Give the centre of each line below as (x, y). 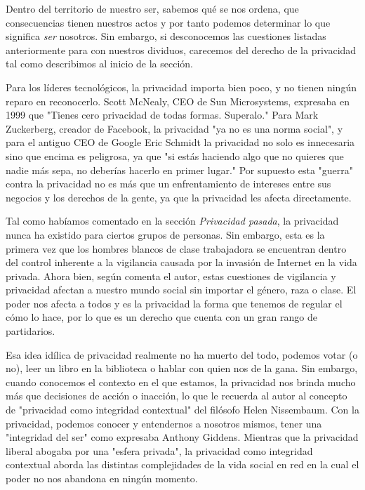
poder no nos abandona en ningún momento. (102, 478)
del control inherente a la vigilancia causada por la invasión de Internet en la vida (181, 262)
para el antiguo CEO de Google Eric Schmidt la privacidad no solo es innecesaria (180, 142)
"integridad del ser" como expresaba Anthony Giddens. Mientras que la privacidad (182, 437)
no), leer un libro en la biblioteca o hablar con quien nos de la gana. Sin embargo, (182, 368)
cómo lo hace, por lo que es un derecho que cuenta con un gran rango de (161, 317)
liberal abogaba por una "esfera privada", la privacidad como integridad (159, 450)
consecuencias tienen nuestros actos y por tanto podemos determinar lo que (168, 22)
